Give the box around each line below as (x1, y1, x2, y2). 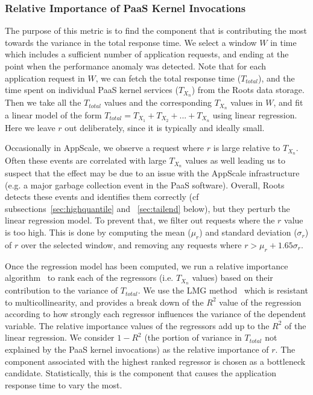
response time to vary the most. (5, 378, 122, 391)
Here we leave (5, 121, 55, 133)
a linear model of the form (5, 108, 102, 121)
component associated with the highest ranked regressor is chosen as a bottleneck (5, 355, 306, 367)
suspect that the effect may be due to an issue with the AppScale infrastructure (5, 167, 300, 179)
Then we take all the (5, 96, 81, 109)
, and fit (273, 96, 303, 109)
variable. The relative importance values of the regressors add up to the (5, 319, 270, 332)
